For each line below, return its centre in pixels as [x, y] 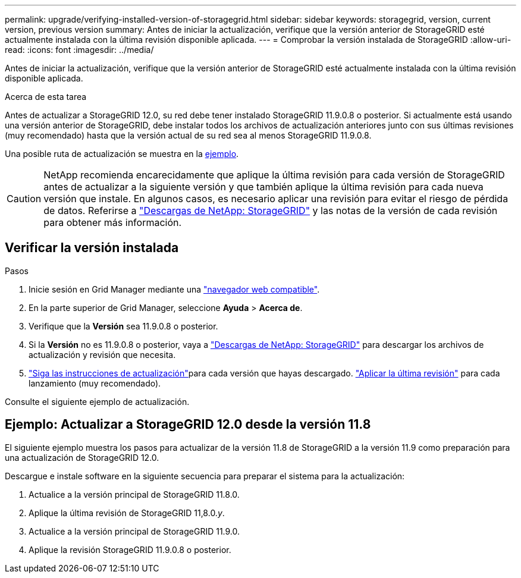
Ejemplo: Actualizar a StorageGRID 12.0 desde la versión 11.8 [188, 425]
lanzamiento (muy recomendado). [95, 383]
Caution [24, 199]
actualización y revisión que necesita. [102, 354]
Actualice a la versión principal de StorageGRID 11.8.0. [134, 494]
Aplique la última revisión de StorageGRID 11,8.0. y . [127, 513]
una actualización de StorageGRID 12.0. [82, 457]
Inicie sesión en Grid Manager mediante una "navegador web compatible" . [174, 289]
